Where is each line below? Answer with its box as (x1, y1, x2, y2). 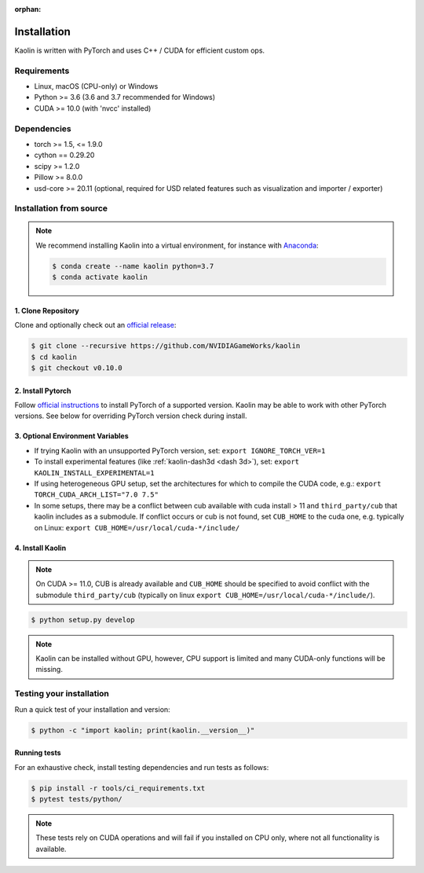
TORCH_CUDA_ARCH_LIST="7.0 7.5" (34, 490, 159, 499)
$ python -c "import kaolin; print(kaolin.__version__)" (31, 725, 255, 735)
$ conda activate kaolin (52, 273, 148, 282)
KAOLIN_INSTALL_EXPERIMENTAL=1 (34, 468, 155, 477)
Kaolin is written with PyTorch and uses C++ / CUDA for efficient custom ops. (14, 46, 265, 55)
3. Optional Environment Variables (14, 431, 129, 441)
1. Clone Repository (14, 306, 80, 315)
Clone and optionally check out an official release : (14, 321, 177, 330)
